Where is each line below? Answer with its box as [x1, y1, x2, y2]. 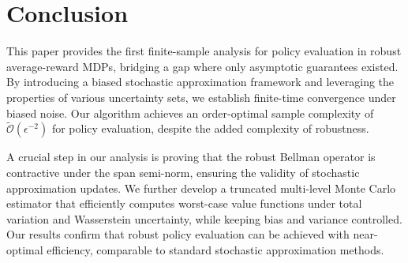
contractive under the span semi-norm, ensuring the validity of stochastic [6, 163, 360, 180]
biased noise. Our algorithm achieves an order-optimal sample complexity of [6, 104, 374, 121]
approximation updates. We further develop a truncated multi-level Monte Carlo [6, 179, 396, 196]
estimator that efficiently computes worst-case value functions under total [6, 195, 362, 212]
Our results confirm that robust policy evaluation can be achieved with [6, 226, 350, 242]
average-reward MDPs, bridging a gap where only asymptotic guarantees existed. [6, 58, 399, 74]
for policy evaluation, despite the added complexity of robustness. [51, 120, 369, 137]
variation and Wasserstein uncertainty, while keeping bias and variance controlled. [6, 210, 402, 227]
